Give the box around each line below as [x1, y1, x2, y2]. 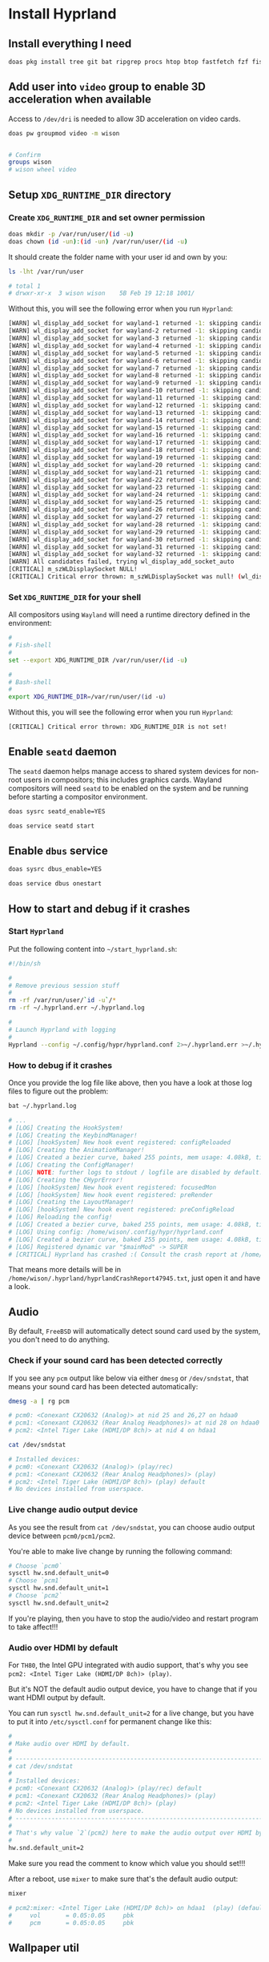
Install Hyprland [8, 5, 117, 23]
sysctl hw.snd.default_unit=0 [8, 1569, 110, 1577]
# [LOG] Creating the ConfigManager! [8, 1161, 134, 1170]
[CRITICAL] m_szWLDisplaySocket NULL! [8, 566, 138, 574]
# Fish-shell [8, 642, 52, 650]
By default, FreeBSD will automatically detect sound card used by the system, [8, 1327, 261, 1336]
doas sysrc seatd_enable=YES [8, 807, 106, 816]
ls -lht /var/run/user [8, 268, 84, 276]
